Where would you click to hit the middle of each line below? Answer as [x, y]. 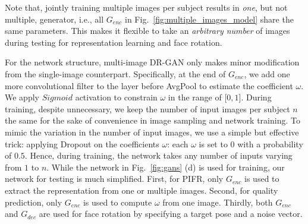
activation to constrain [116, 97]
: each [178, 143]
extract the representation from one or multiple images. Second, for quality [142, 190]
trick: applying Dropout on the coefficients [82, 143]
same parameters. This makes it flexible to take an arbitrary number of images [147, 31]
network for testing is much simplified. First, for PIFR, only [114, 179]
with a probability [270, 143]
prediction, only [34, 202]
